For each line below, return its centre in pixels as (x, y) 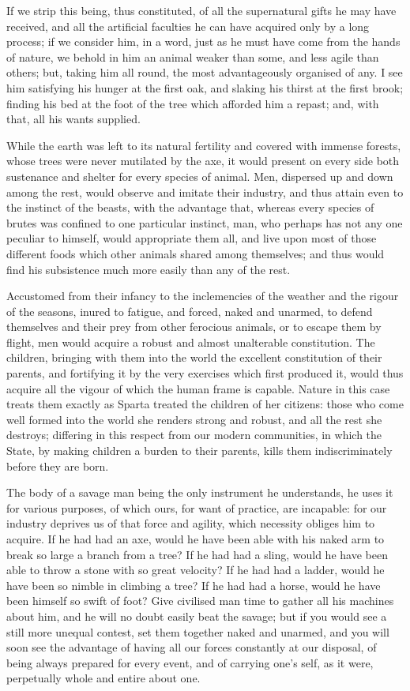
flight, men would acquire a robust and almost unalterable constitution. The (191, 342)
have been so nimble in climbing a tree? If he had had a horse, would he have (194, 585)
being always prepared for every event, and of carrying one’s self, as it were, (190, 662)
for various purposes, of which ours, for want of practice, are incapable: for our (197, 507)
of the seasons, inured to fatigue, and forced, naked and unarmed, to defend (190, 311)
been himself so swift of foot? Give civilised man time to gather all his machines (200, 601)
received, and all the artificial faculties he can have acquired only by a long (188, 26)
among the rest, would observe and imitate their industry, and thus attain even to (205, 192)
